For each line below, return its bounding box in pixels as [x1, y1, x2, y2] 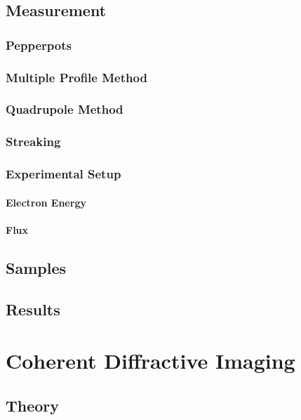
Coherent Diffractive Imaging [6, 346, 295, 375]
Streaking [6, 133, 61, 150]
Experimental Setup [6, 165, 121, 183]
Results [6, 298, 60, 320]
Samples [6, 256, 66, 278]
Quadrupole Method [6, 100, 123, 118]
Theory [6, 394, 60, 416]
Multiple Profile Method [6, 68, 147, 86]
